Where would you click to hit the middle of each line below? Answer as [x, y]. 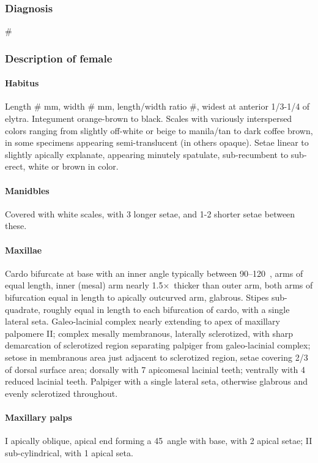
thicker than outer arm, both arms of [243, 285]
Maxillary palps [39, 417]
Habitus [22, 83]
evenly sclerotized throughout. [61, 393]
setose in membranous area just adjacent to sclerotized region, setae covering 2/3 [157, 357]
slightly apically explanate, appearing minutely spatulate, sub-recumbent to [147, 154]
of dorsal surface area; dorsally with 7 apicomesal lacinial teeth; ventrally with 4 [155, 369]
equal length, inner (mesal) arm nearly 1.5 [84, 285]
